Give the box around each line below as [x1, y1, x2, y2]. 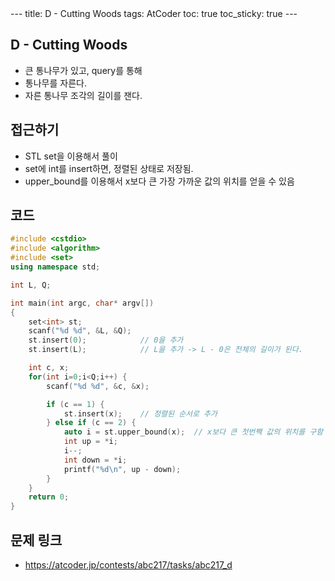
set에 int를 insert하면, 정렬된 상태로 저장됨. [24, 162, 194, 174]
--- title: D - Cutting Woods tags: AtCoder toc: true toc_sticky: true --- [10, 8, 298, 19]
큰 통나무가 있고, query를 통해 [24, 64, 143, 76]
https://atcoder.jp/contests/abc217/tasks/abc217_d [24, 559, 233, 571]
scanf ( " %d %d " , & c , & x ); [46, 381, 150, 391]
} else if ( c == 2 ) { [46, 418, 137, 428]
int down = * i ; [63, 455, 128, 465]
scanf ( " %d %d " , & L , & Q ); [28, 326, 132, 336]
